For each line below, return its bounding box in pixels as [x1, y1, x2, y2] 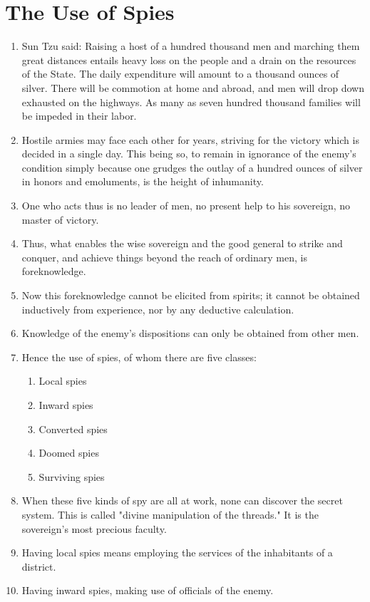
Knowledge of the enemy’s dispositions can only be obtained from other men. [21, 326, 359, 341]
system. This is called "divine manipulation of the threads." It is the [21, 507, 319, 521]
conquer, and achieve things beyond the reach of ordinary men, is [21, 249, 307, 264]
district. [21, 559, 56, 574]
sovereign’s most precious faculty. [21, 521, 167, 536]
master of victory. [21, 212, 99, 227]
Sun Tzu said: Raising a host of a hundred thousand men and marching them [21, 38, 360, 53]
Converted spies [38, 421, 108, 436]
